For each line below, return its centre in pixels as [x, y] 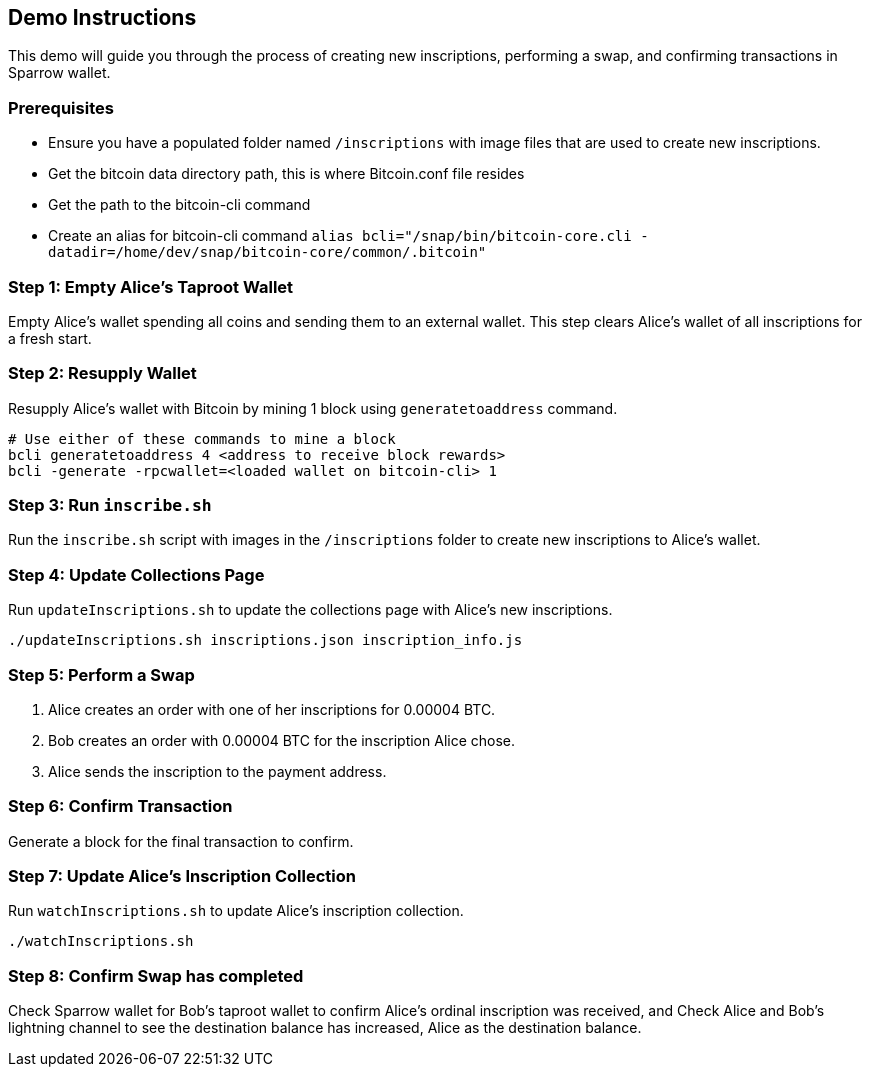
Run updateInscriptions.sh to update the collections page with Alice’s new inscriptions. [310, 610]
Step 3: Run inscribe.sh [110, 505]
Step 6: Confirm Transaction [120, 806]
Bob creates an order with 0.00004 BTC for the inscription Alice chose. [282, 740]
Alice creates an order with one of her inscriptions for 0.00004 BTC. [272, 709]
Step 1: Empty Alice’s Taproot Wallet [151, 286]
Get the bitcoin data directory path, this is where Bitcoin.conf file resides [286, 174]
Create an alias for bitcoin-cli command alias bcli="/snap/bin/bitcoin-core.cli [340, 236]
